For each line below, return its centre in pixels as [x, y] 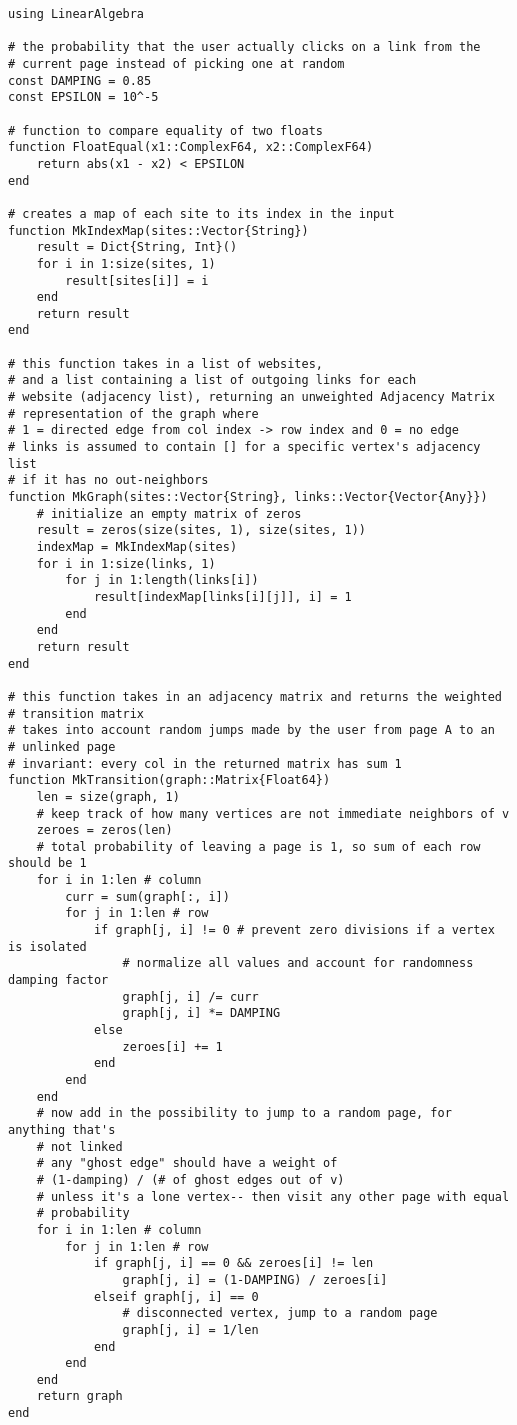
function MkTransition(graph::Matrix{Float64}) [169, 780]
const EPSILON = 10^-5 [83, 97]
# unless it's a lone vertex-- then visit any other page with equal [273, 1196]
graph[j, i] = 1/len [190, 1329]
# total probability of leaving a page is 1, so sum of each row [258, 846]
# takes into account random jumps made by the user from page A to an [251, 730]
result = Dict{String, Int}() [137, 247]
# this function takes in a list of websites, [165, 363]
